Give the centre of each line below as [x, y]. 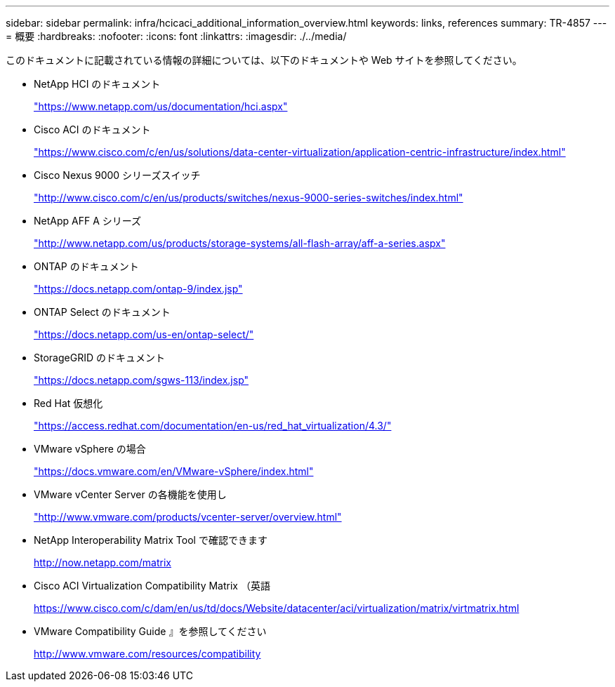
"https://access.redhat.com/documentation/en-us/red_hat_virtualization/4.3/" [213, 426]
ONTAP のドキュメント [86, 266]
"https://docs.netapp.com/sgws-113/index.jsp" [141, 380]
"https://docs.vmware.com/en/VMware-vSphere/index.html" [174, 471]
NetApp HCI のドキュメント [97, 84]
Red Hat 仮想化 [68, 403]
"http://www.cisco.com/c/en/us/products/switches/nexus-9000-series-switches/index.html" [249, 198]
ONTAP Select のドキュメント [102, 312]
